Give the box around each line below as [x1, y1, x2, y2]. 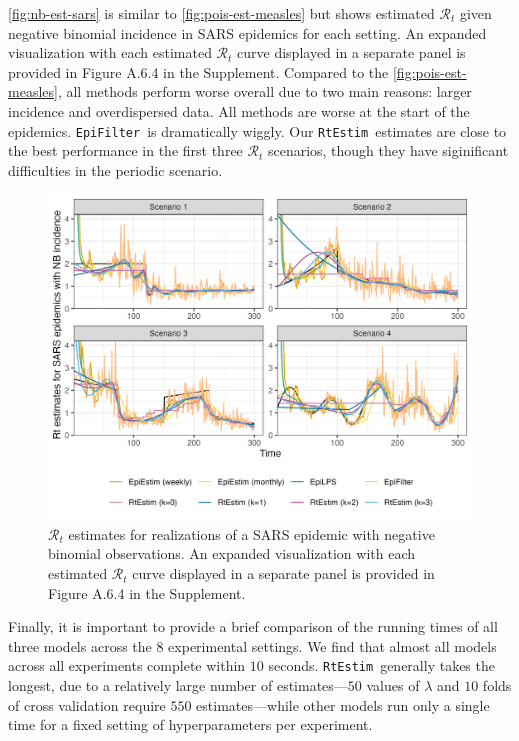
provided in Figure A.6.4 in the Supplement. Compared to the [8, 61, 389, 82]
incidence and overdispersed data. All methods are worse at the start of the [8, 100, 470, 121]
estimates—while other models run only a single [196, 694, 490, 715]
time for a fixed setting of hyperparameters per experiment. [8, 714, 373, 735]
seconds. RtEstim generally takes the [268, 655, 495, 676]
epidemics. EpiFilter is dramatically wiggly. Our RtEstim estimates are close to [8, 120, 507, 141]
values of [366, 675, 420, 696]
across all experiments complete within [8, 655, 246, 676]
